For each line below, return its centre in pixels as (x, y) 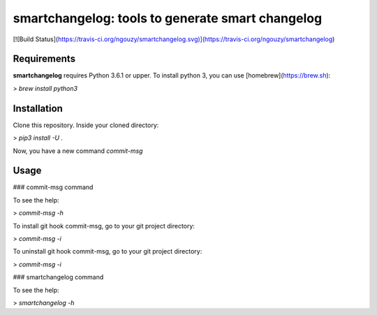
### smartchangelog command (58, 277)
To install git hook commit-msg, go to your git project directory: (104, 226)
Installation (38, 108)
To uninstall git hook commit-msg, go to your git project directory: (108, 251)
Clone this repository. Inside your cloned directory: (86, 125)
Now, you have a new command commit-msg (78, 151)
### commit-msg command (53, 187)
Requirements (44, 59)
